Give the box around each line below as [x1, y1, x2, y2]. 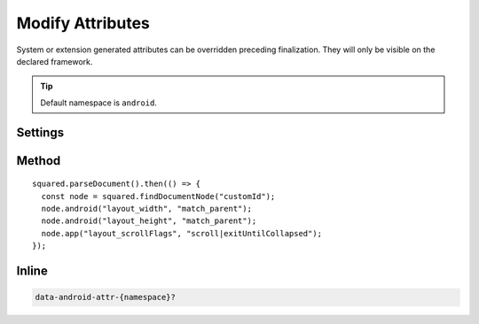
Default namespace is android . [40, 97, 157, 108]
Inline [16, 263, 48, 278]
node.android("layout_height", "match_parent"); [41, 216, 257, 226]
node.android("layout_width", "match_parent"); [41, 204, 253, 213]
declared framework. [16, 56, 93, 66]
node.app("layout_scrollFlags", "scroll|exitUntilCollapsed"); [41, 228, 323, 238]
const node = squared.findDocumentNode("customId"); [41, 191, 276, 201]
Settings [16, 125, 65, 140]
